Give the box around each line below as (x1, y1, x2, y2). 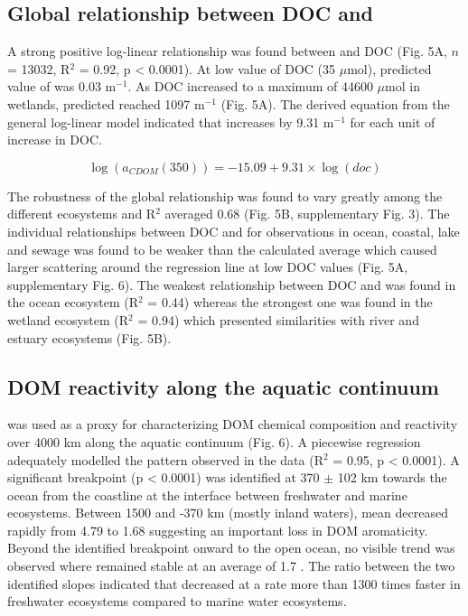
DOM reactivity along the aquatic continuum (7, 372, 439, 400)
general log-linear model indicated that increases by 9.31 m (7, 112, 334, 131)
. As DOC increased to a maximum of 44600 (127, 77, 373, 96)
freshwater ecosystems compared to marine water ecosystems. (7, 592, 347, 611)
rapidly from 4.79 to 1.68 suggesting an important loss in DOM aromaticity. (7, 520, 428, 539)
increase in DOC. (7, 130, 102, 149)
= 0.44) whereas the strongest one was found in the (147, 293, 433, 312)
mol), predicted (347, 59, 432, 78)
